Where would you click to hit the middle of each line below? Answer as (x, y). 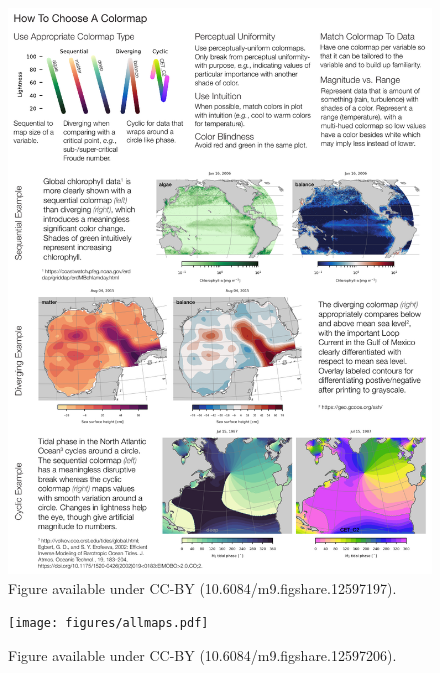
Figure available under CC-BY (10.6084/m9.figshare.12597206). (202, 654)
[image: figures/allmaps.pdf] (108, 623)
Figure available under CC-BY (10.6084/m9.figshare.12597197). (202, 587)
